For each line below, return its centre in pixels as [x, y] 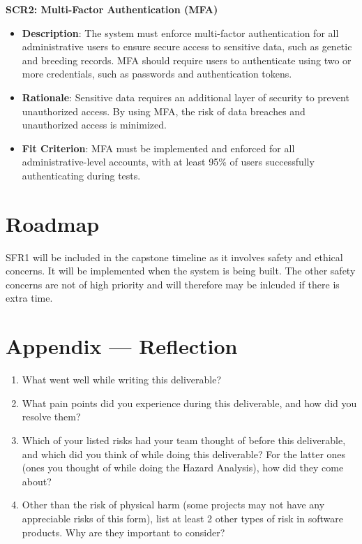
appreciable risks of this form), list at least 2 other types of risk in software [182, 518]
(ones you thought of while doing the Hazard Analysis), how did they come [183, 468]
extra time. [29, 298]
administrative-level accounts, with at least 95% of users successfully [168, 162]
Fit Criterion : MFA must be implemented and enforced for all [158, 148]
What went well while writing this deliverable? [122, 380]
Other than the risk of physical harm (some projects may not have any [173, 505]
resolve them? [51, 417]
